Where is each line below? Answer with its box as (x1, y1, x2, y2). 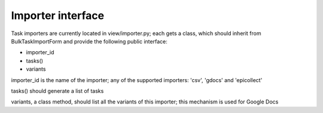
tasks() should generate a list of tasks (11, 87, 104, 95)
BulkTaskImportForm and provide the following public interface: (11, 37, 167, 45)
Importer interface (11, 9, 105, 22)
